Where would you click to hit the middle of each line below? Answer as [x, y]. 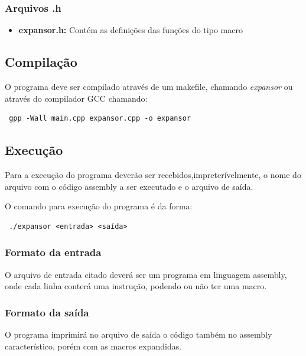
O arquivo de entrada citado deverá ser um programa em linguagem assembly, [146, 274]
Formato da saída [47, 312]
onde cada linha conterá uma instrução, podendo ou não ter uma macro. [136, 286]
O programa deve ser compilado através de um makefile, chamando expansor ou [149, 87]
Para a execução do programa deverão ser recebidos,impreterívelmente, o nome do [153, 174]
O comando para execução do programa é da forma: [99, 206]
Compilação [41, 62]
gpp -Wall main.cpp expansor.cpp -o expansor [100, 119]
